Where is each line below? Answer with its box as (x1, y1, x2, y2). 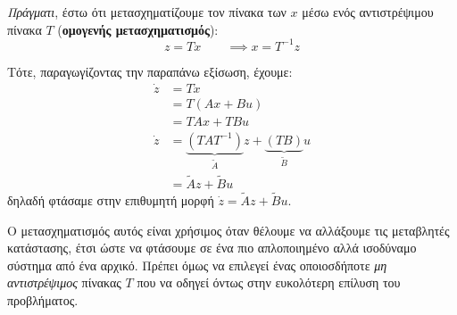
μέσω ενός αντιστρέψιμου (302, 3, 434, 21)
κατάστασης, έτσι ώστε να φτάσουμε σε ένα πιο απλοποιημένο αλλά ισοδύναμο (7, 238, 417, 257)
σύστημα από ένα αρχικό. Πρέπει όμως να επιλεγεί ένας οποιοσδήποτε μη (7, 255, 387, 274)
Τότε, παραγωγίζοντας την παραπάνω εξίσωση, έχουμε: (7, 62, 293, 80)
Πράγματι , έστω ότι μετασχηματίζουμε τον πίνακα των (7, 3, 287, 21)
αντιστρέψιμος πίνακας (7, 273, 121, 292)
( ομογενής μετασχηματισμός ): (57, 20, 219, 38)
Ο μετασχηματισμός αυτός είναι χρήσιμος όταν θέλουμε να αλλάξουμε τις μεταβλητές (7, 220, 450, 239)
